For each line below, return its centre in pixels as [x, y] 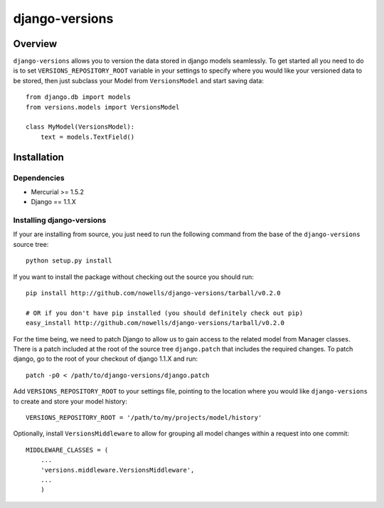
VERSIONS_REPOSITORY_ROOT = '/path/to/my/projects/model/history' [144, 417]
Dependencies [39, 178]
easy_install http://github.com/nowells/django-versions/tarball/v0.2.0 [155, 323]
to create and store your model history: [70, 401]
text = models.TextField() [87, 137]
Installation [38, 157]
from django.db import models [79, 97]
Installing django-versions [60, 221]
